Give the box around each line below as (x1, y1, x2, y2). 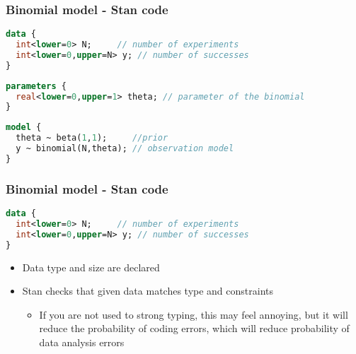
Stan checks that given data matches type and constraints (22, 283, 274, 298)
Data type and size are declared (22, 259, 160, 274)
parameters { (6, 81, 67, 91)
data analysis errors (39, 334, 125, 349)
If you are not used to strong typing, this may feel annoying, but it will (39, 307, 348, 321)
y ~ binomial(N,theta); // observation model (16, 143, 234, 154)
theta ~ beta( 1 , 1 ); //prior (16, 133, 168, 143)
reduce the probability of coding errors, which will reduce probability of (39, 321, 350, 336)
